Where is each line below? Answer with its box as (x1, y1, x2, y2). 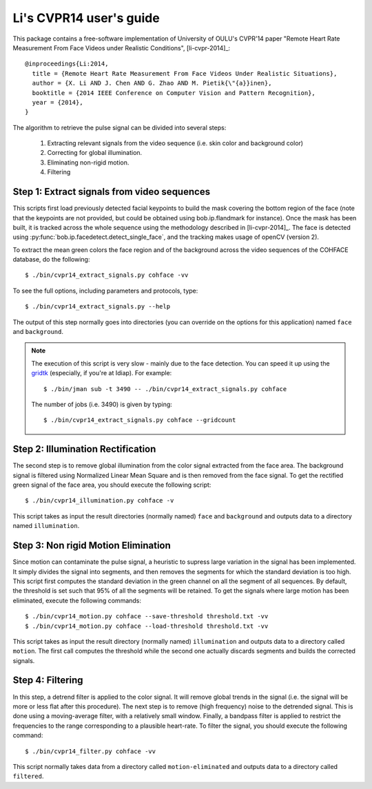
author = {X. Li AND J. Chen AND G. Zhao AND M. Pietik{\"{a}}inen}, (32, 79, 272, 87)
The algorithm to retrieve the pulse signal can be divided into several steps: (12, 123, 227, 131)
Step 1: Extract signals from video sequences (12, 186, 210, 198)
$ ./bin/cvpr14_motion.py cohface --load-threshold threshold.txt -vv (25, 622, 269, 630)
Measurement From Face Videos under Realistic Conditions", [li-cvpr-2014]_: (12, 43, 231, 52)
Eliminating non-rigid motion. (47, 158, 130, 167)
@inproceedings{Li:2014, (25, 60, 109, 68)
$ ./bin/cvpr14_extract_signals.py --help (25, 303, 171, 311)
